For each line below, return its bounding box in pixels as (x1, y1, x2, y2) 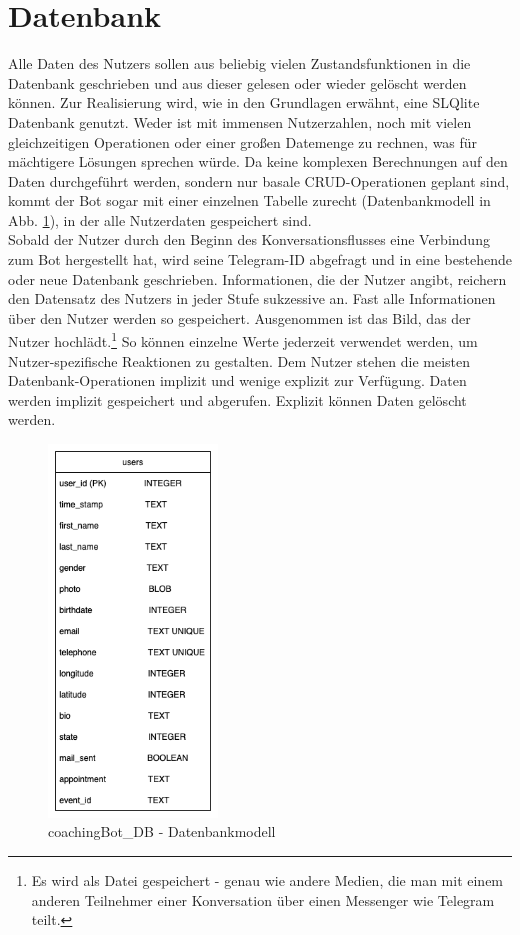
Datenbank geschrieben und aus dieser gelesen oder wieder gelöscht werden (8, 72, 467, 93)
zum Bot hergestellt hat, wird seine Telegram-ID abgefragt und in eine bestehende (8, 249, 512, 270)
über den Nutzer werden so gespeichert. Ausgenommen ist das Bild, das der (8, 307, 471, 328)
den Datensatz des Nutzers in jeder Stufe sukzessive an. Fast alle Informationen (8, 288, 496, 309)
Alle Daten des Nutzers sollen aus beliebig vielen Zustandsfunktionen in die (8, 53, 471, 74)
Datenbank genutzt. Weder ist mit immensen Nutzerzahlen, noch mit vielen (8, 111, 472, 132)
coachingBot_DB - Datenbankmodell (48, 821, 276, 842)
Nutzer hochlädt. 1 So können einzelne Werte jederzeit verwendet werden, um (8, 328, 478, 352)
